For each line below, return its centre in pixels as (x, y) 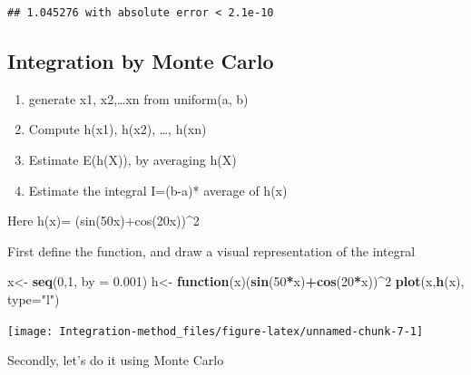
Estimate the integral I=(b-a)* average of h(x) (158, 190)
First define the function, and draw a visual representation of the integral (211, 250)
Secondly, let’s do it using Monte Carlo (116, 360)
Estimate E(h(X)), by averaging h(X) (132, 159)
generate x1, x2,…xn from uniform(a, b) (138, 98)
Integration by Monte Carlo (141, 60)
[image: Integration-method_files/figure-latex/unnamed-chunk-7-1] (216, 331)
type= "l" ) (34, 298)
